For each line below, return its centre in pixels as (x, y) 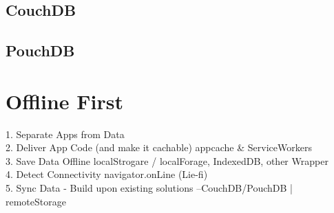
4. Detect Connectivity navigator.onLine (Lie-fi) (107, 174)
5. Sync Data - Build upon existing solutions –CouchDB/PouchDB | (149, 188)
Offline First (65, 101)
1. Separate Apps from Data (65, 134)
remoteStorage (36, 201)
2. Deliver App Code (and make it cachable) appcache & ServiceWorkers (159, 147)
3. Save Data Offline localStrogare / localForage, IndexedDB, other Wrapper (167, 160)
